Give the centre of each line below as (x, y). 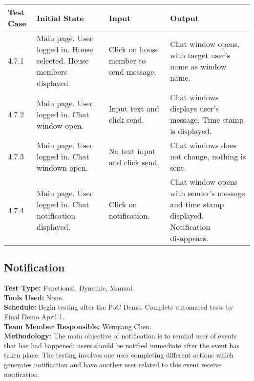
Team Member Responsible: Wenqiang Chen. (78, 326)
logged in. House (65, 49)
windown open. (62, 168)
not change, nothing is (208, 156)
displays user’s (195, 108)
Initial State (60, 18)
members (52, 72)
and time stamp (197, 204)
